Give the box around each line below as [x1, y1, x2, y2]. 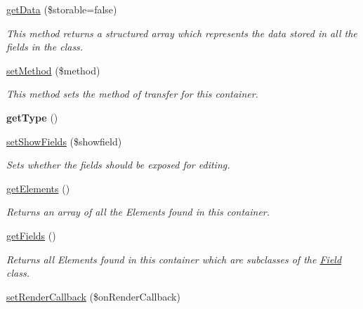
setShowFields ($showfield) [6, 133, 122, 148]
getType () [6, 110, 58, 124]
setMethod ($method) [6, 63, 100, 77]
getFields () [6, 228, 56, 242]
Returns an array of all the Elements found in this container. [6, 204, 270, 219]
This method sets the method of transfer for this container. [6, 86, 258, 101]
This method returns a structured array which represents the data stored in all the [6, 25, 357, 40]
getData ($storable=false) [6, 2, 117, 16]
